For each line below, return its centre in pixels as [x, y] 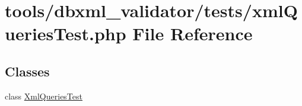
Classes [27, 71]
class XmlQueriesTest [44, 96]
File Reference [193, 33]
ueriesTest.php [66, 33]
